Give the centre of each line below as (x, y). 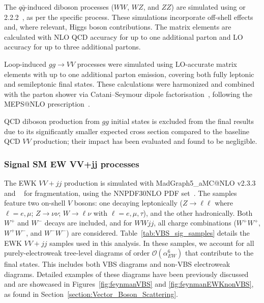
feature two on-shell (35, 203)
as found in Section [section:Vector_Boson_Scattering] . (91, 294)
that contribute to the (219, 253)
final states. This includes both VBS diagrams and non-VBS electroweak (117, 264)
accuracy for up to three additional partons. (72, 47)
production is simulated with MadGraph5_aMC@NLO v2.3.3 (160, 182)
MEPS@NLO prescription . (47, 104)
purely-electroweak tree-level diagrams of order (77, 253)
